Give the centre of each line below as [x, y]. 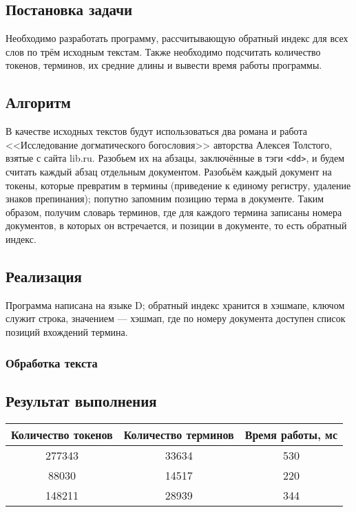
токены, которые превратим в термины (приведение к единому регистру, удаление [178, 185]
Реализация [44, 276]
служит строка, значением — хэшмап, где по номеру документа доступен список [176, 318]
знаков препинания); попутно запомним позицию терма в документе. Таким [165, 199]
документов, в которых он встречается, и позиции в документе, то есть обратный [176, 225]
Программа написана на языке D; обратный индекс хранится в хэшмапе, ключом [175, 305]
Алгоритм [38, 102]
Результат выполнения [81, 400]
